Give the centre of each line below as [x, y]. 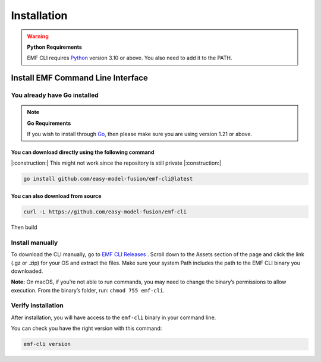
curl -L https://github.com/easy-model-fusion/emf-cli [105, 212]
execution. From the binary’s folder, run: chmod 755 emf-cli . [88, 290]
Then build [24, 227]
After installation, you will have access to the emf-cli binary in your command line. [114, 317]
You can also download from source [56, 196]
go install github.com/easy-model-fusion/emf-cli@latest [108, 179]
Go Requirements [49, 123]
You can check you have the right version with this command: [86, 328]
